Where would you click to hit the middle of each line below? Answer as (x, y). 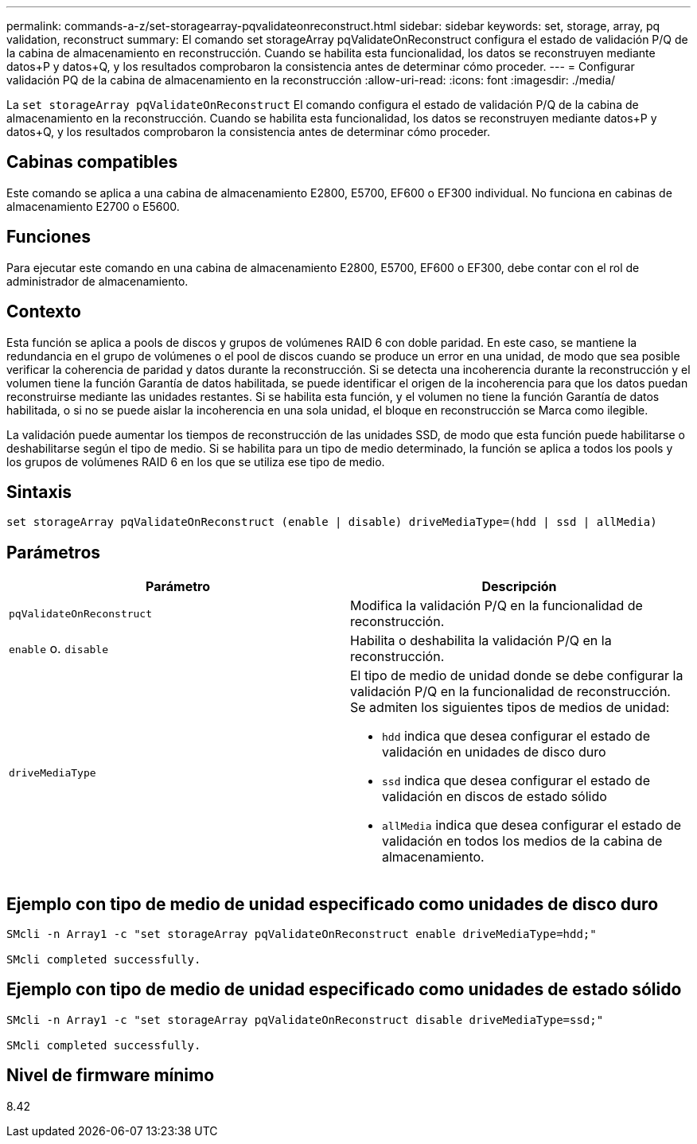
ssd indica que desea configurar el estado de (516, 781)
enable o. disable (58, 649)
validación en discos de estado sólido (495, 797)
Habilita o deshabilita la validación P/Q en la (481, 641)
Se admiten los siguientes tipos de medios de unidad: (510, 708)
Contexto (44, 312)
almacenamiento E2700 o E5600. (93, 206)
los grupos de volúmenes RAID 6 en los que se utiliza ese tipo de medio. (196, 461)
